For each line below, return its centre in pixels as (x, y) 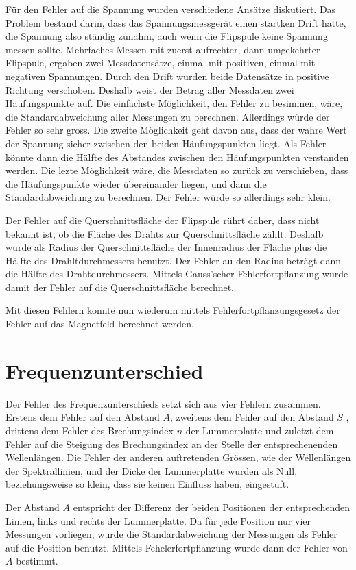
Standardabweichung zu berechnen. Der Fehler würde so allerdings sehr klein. (168, 197)
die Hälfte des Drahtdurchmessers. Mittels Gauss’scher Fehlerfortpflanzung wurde (177, 274)
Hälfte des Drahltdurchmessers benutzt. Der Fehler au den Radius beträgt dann (174, 260)
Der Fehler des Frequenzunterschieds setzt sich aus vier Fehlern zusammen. (163, 403)
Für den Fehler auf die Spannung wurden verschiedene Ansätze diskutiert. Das (171, 9)
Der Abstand (33, 507)
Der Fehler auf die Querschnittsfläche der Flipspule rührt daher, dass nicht (163, 220)
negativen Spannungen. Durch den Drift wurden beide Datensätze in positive (167, 76)
